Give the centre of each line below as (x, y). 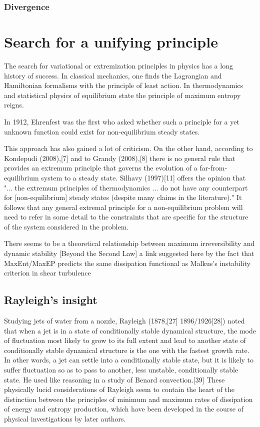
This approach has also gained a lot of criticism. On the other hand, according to (128, 148)
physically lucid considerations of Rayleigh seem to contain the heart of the (119, 389)
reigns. (14, 105)
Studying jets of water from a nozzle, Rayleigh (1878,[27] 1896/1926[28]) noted (124, 321)
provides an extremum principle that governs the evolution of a (101, 168)
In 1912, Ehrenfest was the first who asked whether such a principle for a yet (122, 121)
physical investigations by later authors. (65, 418)
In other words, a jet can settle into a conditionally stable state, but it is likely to (129, 360)
